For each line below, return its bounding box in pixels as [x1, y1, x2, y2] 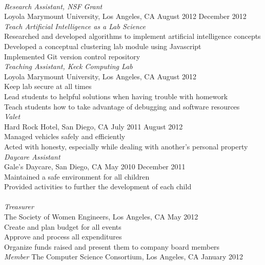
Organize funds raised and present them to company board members [4, 241, 220, 252]
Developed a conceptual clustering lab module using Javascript [4, 40, 201, 51]
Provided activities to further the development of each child [4, 181, 192, 192]
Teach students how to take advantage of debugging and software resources [4, 101, 240, 112]
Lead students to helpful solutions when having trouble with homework [4, 91, 228, 101]
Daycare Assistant [4, 151, 60, 162]
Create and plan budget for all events [4, 221, 121, 232]
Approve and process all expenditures [4, 231, 122, 242]
